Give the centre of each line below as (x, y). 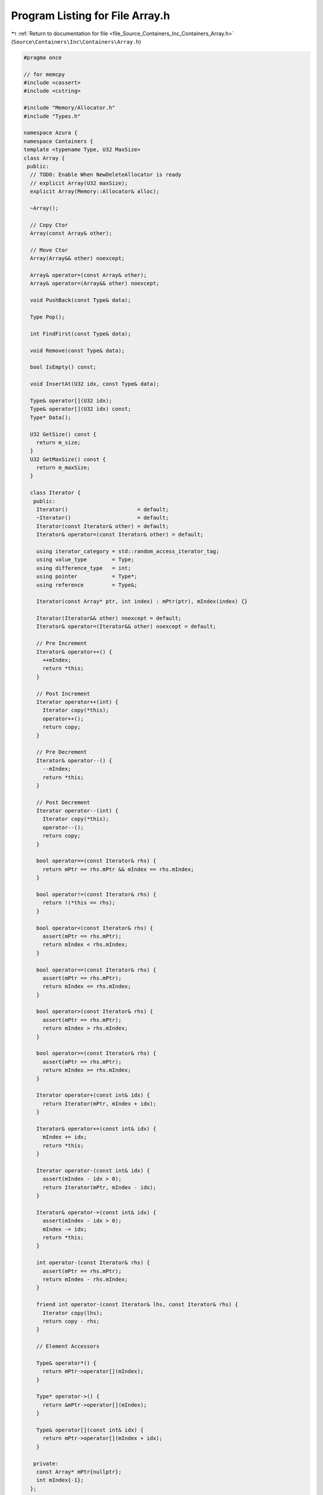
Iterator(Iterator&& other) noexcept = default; (109, 618)
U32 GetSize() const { (63, 434)
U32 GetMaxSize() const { (68, 459)
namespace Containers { (59, 141)
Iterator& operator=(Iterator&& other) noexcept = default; (126, 627)
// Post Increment (63, 693)
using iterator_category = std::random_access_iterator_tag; (128, 551)
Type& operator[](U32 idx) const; (81, 409)
